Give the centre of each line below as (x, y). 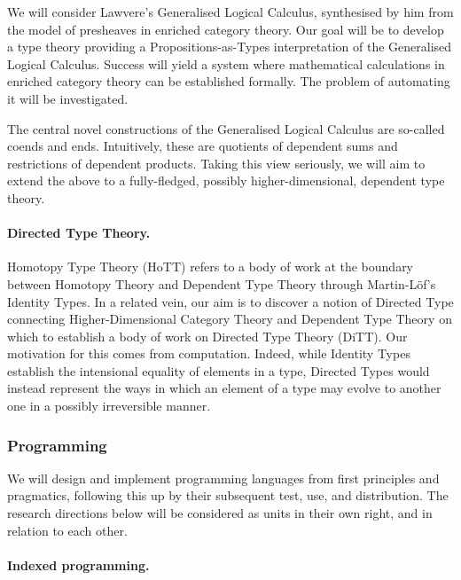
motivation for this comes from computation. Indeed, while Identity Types (209, 353)
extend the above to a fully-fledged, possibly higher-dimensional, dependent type (226, 180)
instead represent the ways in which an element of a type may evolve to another (224, 388)
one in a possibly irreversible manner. (109, 406)
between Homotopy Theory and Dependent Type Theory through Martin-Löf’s (222, 283)
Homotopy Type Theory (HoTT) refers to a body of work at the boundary (211, 266)
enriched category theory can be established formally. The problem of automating (229, 81)
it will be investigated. (68, 98)
